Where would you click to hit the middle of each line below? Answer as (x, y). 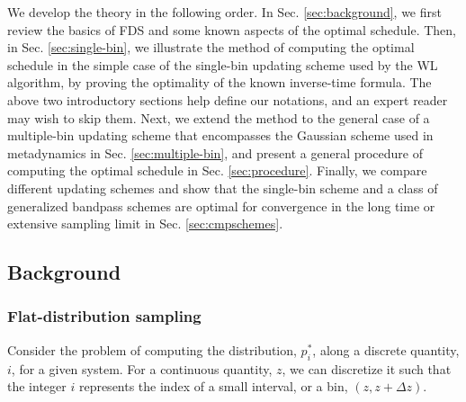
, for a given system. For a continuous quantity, (142, 368)
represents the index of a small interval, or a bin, (213, 386)
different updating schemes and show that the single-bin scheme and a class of (223, 188)
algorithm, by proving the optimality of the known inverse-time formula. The (220, 82)
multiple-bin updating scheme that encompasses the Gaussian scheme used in (220, 135)
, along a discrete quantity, (386, 349)
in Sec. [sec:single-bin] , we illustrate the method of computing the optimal (211, 47)
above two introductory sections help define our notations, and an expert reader (228, 99)
